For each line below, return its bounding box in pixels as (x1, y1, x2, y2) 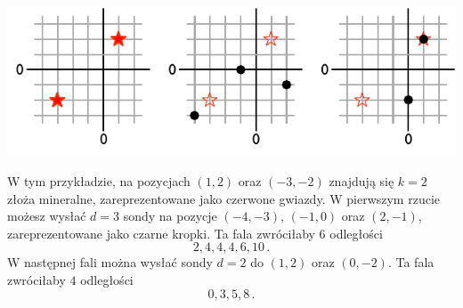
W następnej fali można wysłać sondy (7, 253, 213, 272)
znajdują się (329, 172, 394, 190)
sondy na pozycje (123, 207, 217, 225)
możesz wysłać (7, 207, 86, 225)
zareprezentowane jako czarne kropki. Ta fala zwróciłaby (7, 223, 315, 242)
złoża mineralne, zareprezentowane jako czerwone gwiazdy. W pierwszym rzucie (7, 189, 440, 207)
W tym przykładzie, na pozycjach (7, 172, 191, 190)
